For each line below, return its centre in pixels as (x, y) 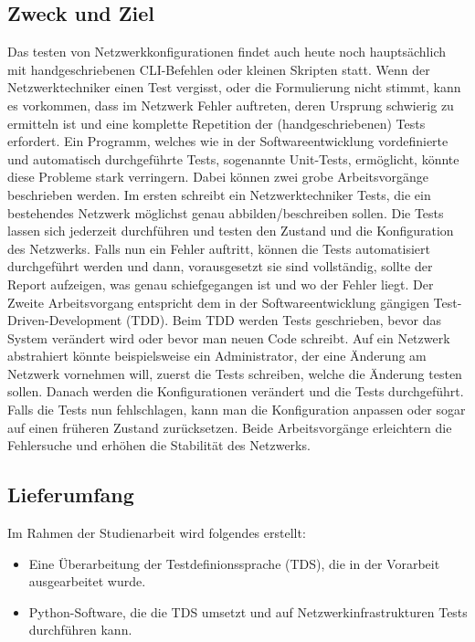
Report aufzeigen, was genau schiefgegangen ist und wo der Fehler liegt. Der (221, 284)
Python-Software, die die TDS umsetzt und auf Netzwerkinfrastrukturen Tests (248, 611)
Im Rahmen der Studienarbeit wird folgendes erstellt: (157, 533)
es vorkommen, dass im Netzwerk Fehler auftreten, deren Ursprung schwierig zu (231, 105)
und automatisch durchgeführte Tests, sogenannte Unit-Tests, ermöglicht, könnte (233, 158)
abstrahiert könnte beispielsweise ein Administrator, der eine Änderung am (217, 356)
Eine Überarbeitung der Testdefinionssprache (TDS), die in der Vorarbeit (234, 563)
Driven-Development (65, 320)
